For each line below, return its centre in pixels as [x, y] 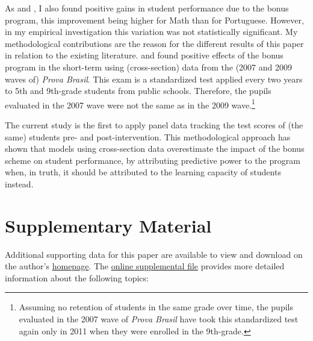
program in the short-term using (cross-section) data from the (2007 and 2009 [148, 67]
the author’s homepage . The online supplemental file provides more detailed [145, 266]
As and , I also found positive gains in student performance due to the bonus [147, 8]
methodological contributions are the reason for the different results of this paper [154, 43]
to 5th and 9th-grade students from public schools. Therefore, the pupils [138, 91]
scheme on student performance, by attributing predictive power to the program [153, 160]
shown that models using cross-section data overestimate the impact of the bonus [155, 149]
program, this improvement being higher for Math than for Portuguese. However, [154, 20]
